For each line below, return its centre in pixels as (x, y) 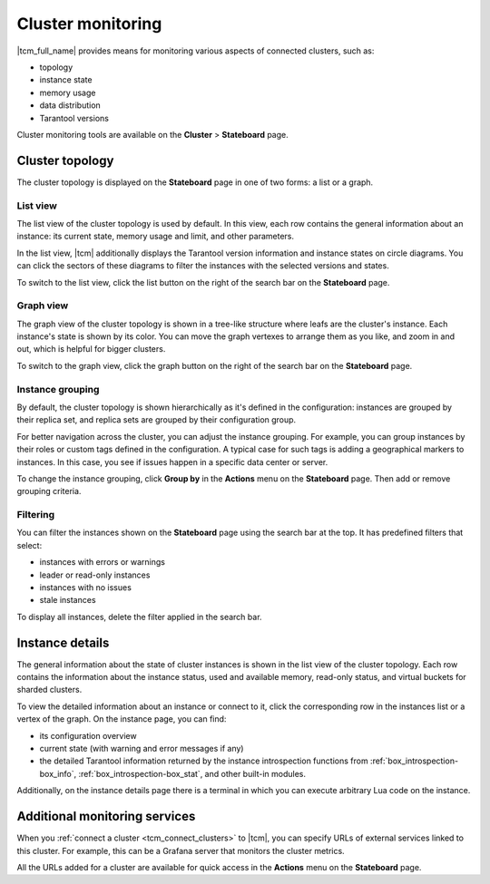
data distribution (70, 105)
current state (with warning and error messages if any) (142, 749)
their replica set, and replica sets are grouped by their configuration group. (157, 420)
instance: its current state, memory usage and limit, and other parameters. (156, 237)
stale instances (68, 600)
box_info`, (58, 773)
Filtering (35, 515)
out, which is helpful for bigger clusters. (91, 349)
